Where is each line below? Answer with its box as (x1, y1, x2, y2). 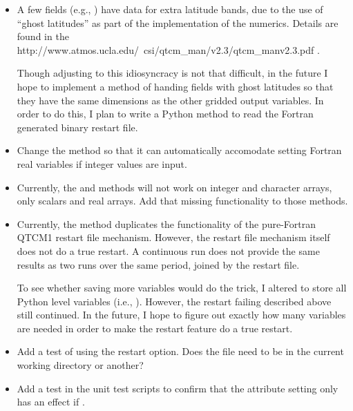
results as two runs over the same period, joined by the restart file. (17, 257, 300, 271)
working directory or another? (17, 358, 144, 372)
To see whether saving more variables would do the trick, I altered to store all (17, 280, 347, 295)
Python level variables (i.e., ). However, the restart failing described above (17, 294, 332, 308)
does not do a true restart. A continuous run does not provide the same (17, 243, 320, 258)
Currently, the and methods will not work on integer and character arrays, (17, 180, 332, 194)
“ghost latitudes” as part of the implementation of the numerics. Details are (17, 15, 338, 30)
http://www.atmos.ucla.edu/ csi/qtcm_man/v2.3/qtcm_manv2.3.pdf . (17, 42, 320, 57)
